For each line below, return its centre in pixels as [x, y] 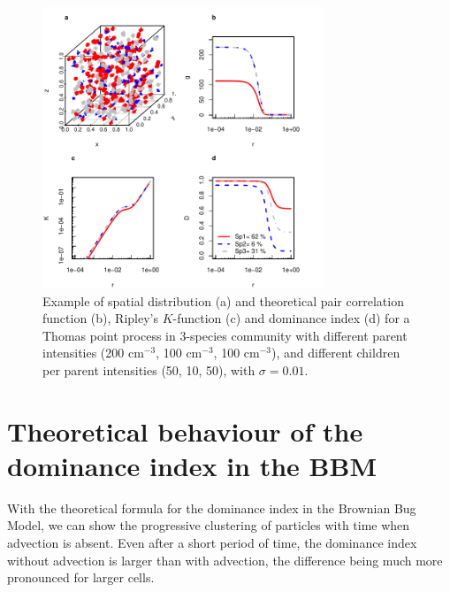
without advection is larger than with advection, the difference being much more [225, 560]
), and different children [336, 353]
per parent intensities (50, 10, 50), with [149, 369]
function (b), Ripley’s [100, 318]
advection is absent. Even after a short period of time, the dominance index [212, 543]
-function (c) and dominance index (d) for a [291, 318]
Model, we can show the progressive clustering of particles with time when [209, 525]
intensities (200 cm [93, 353]
